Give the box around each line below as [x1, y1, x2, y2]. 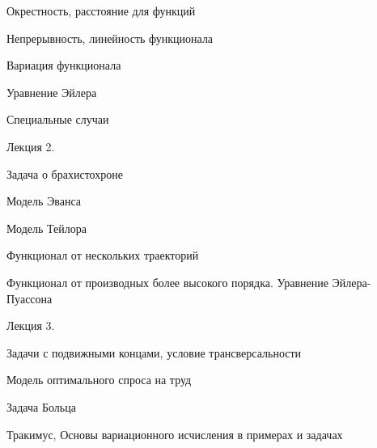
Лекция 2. [6, 137, 55, 154]
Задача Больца [6, 398, 76, 415]
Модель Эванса [6, 192, 82, 209]
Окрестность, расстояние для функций [6, 2, 196, 19]
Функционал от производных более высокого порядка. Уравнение [6, 273, 328, 290]
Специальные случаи [6, 111, 109, 128]
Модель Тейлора [6, 219, 87, 236]
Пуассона [6, 290, 53, 306]
